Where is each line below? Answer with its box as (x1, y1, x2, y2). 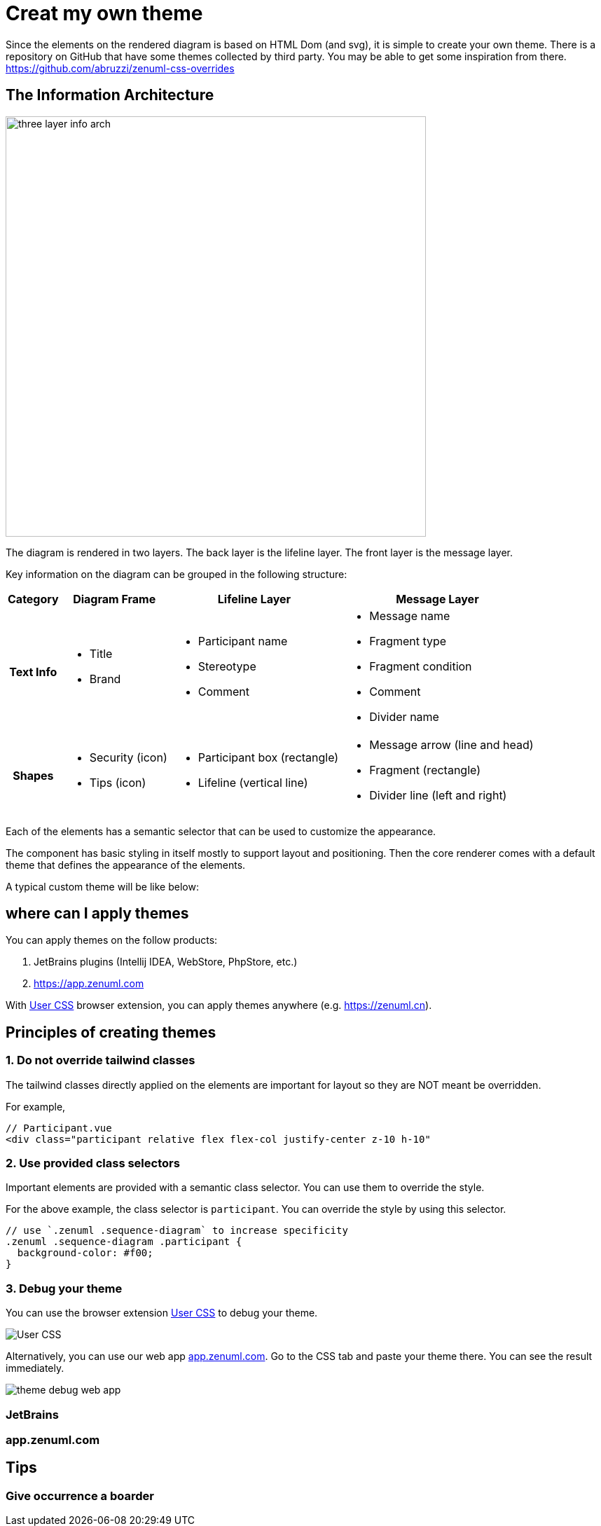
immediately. (6, 1362, 64, 1375)
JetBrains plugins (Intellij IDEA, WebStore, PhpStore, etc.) (34, 956, 298, 968)
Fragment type (369, 633, 447, 648)
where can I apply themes (6, 905, 189, 923)
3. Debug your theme (6, 1281, 123, 1295)
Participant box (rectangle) (198, 750, 339, 764)
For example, (6, 1100, 66, 1113)
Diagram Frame (73, 591, 156, 606)
